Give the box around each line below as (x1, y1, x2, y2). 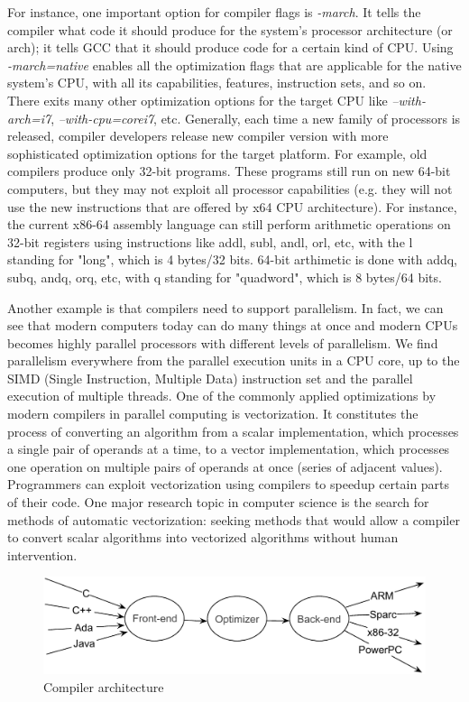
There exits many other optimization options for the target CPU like (7, 90, 388, 109)
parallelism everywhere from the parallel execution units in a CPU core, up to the (7, 351, 460, 370)
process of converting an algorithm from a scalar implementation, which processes (7, 421, 459, 440)
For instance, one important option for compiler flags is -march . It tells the (7, 3, 421, 21)
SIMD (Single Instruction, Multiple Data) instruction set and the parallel (7, 368, 413, 387)
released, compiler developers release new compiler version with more (7, 126, 389, 145)
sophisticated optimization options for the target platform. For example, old (7, 143, 428, 162)
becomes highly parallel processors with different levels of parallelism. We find (7, 333, 438, 352)
